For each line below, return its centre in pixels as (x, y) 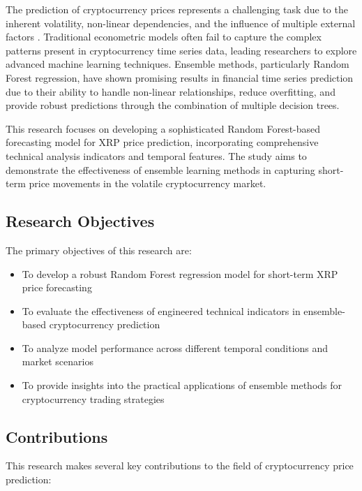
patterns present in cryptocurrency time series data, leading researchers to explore (181, 50)
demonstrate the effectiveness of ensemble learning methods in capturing (160, 169)
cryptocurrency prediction (105, 324)
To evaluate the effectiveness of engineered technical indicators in (161, 310)
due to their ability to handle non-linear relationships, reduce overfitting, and (171, 91)
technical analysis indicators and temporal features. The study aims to (156, 155)
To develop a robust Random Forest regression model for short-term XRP (180, 273)
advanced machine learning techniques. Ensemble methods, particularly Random (178, 64)
